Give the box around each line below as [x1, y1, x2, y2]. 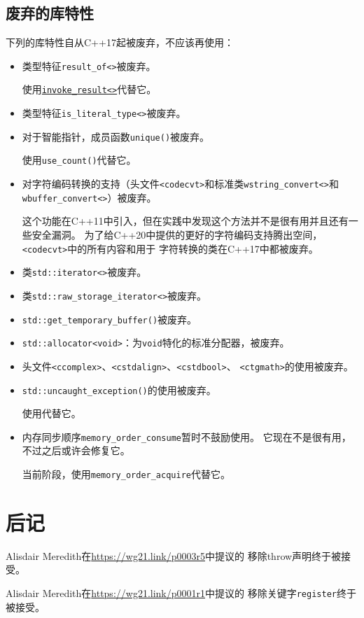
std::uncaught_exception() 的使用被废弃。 [22, 382, 216, 397]
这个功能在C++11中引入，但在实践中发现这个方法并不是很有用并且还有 [22, 213, 349, 228]
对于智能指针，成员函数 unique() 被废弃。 [22, 129, 210, 143]
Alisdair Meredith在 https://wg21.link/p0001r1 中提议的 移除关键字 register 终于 [6, 585, 356, 600]
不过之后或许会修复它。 [22, 443, 130, 458]
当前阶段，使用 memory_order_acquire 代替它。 [22, 467, 230, 482]
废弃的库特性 [6, 2, 94, 24]
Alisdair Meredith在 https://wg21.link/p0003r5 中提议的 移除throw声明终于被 [6, 548, 342, 563]
